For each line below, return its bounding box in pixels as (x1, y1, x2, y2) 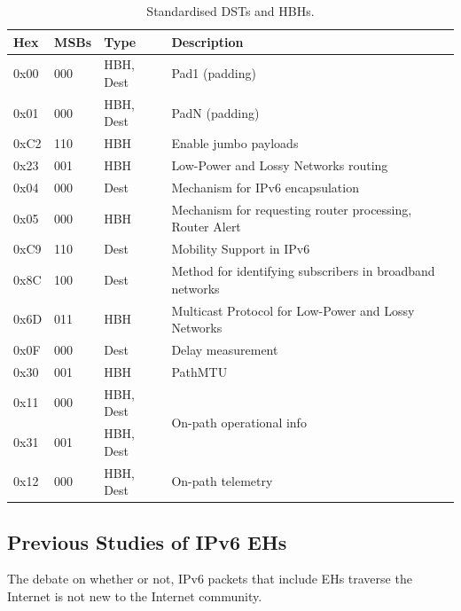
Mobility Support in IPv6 (171, 239, 310, 258)
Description (171, 32, 244, 51)
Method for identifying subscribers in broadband (171, 262, 435, 280)
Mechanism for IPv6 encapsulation (171, 178, 359, 196)
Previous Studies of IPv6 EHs (7, 528, 287, 555)
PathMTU (171, 362, 228, 380)
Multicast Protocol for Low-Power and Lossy (171, 301, 415, 319)
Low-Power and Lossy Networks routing (171, 156, 388, 175)
